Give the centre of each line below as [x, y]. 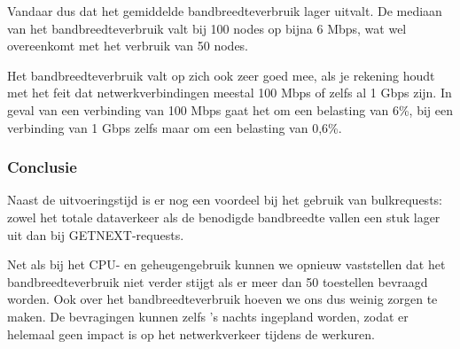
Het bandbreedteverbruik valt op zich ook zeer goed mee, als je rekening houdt [221, 75]
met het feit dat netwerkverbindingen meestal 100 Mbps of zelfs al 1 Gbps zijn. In [230, 93]
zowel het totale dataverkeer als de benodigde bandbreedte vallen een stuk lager [224, 217]
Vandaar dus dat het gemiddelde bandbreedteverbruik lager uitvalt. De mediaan [225, 11]
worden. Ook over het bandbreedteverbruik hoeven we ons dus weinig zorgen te [222, 299]
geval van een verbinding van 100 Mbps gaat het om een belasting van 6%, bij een [230, 109]
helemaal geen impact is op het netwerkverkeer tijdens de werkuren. [191, 333]
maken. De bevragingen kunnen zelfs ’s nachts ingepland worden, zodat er [208, 316]
